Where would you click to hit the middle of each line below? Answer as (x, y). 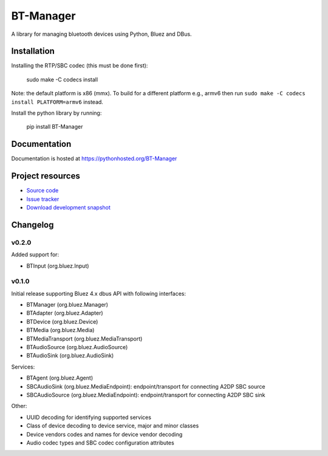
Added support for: (35, 254)
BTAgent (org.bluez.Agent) (60, 378)
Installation (33, 51)
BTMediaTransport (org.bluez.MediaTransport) (84, 339)
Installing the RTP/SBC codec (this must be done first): (80, 66)
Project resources (46, 176)
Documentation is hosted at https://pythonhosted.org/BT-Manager (94, 158)
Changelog (32, 225)
